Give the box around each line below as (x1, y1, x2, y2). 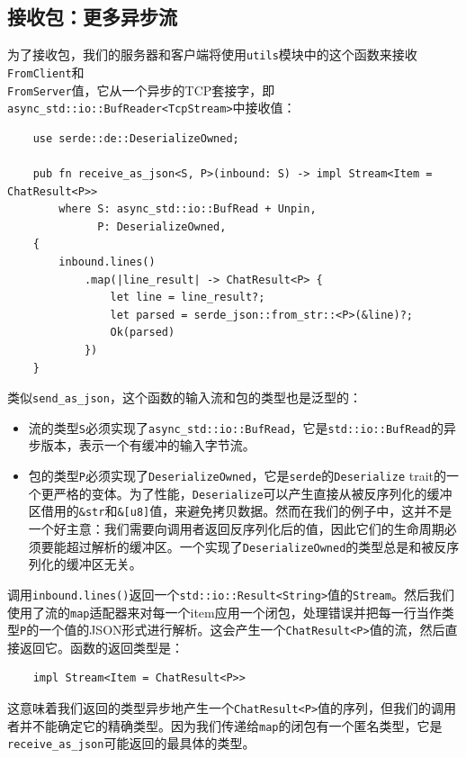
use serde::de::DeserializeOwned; (32, 131, 239, 145)
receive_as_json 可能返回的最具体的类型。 (7, 734, 255, 753)
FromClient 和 (7, 62, 85, 81)
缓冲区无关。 (66, 555, 142, 573)
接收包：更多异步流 (7, 3, 177, 31)
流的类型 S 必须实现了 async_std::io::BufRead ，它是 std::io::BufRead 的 (28, 418, 444, 437)
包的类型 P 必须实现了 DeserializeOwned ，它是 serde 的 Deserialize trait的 (28, 466, 446, 485)
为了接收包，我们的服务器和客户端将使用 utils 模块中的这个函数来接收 (7, 45, 417, 64)
